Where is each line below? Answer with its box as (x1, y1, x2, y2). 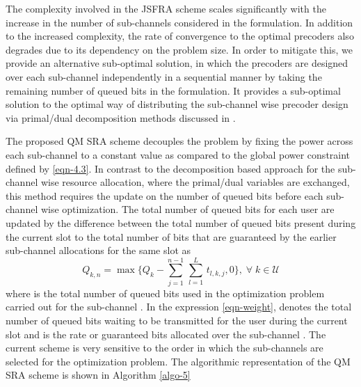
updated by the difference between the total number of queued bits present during (6, 215, 356, 230)
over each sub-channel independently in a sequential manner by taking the (6, 69, 322, 84)
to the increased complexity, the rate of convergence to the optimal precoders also (6, 29, 354, 43)
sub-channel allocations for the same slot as (6, 243, 191, 258)
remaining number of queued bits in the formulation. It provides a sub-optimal (6, 83, 341, 97)
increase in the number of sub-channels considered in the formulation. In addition (6, 15, 353, 29)
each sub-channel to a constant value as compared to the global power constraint (6, 147, 351, 161)
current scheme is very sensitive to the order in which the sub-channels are (6, 340, 323, 355)
